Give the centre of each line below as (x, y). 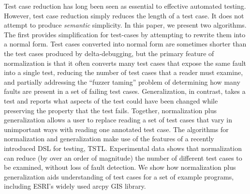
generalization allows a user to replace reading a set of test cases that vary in (118, 120)
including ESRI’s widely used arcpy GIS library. (75, 186)
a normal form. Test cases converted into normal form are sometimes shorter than (125, 44)
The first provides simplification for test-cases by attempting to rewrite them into (125, 34)
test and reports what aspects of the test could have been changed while (111, 100)
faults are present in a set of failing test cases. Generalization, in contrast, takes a (125, 91)
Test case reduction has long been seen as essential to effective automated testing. (125, 6)
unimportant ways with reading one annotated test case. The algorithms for (116, 129)
